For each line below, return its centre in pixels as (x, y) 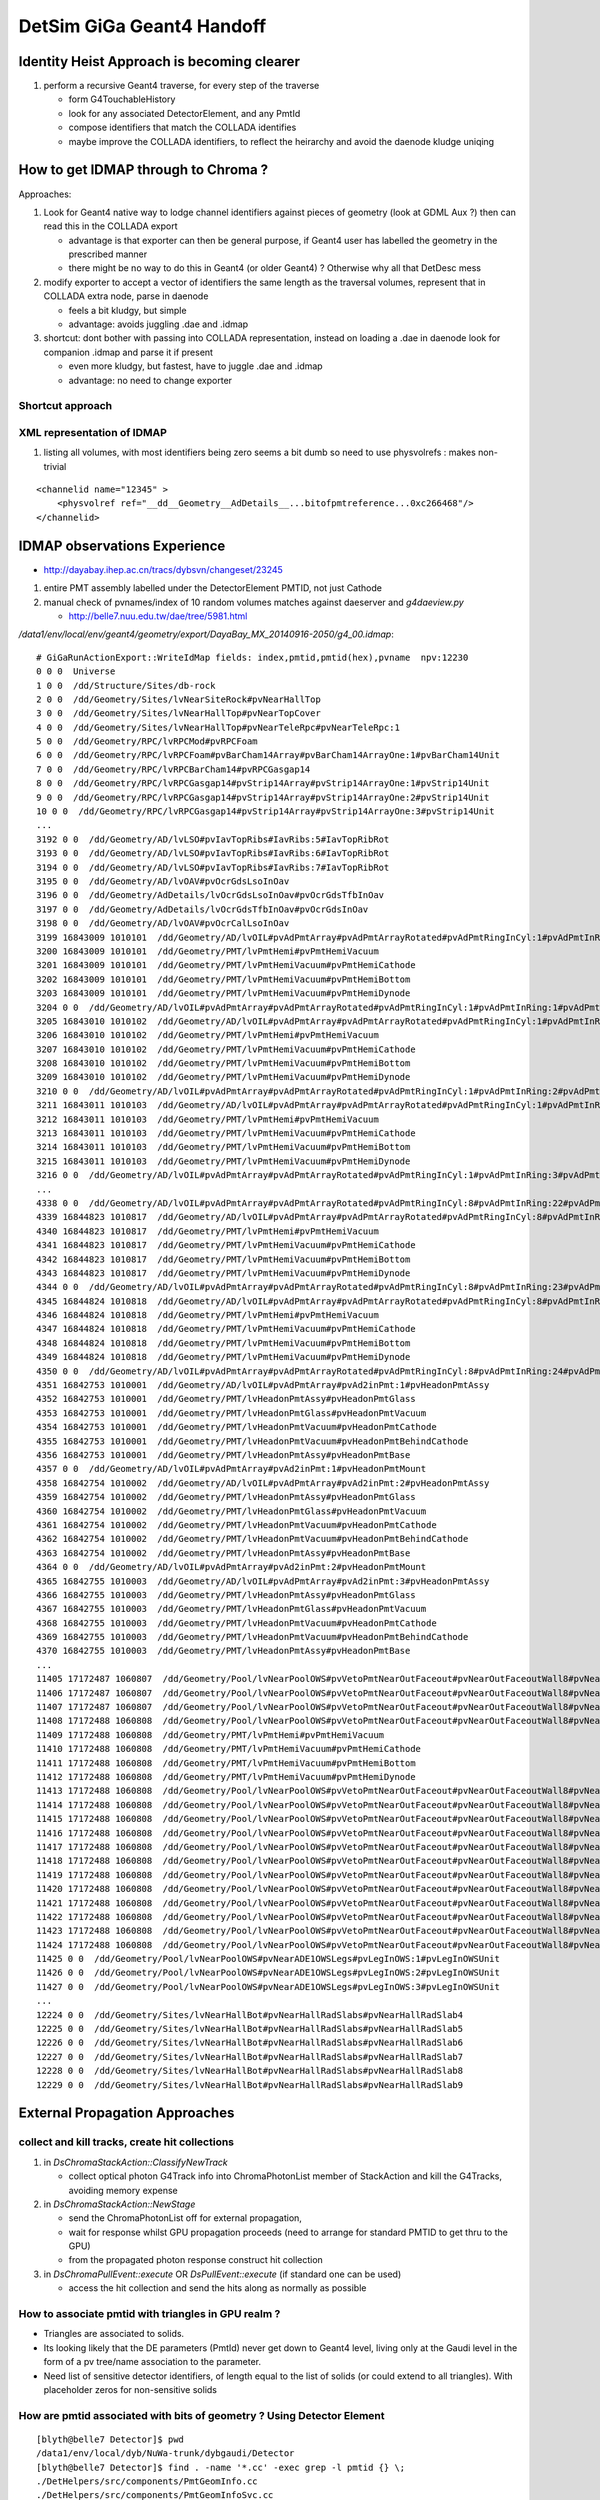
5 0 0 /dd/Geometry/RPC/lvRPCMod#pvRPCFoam (147, 741)
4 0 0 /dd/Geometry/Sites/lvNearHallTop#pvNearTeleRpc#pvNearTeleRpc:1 (218, 727)
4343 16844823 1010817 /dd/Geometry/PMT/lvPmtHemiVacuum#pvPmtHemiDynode (223, 1273)
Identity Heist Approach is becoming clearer (159, 61)
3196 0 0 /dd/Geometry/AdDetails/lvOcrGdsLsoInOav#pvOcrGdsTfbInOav (210, 895)
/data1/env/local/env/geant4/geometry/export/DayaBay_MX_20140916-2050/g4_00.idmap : (206, 634)
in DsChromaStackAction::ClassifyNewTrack (136, 2162)
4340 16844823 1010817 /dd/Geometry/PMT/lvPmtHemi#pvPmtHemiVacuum (207, 1231)
